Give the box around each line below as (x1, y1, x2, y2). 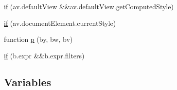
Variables (4, 74, 52, 89)
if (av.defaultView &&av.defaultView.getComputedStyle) (4, 1, 174, 11)
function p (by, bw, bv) (4, 34, 73, 44)
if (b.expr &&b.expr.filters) (4, 50, 85, 60)
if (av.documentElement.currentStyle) (4, 18, 116, 28)
